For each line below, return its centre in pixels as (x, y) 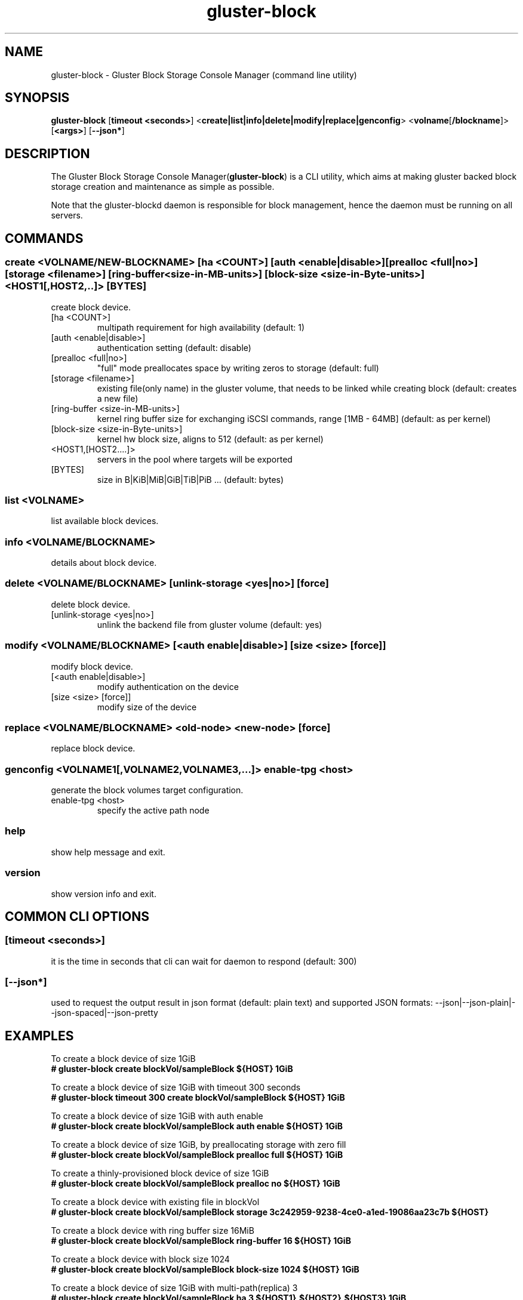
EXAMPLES (39, 1036)
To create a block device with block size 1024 (140, 1259)
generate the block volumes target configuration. (147, 790)
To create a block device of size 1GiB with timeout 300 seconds (176, 1088)
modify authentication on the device (168, 686)
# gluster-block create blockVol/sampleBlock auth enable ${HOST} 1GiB (197, 1126)
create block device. (91, 307)
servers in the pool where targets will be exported (195, 459)
